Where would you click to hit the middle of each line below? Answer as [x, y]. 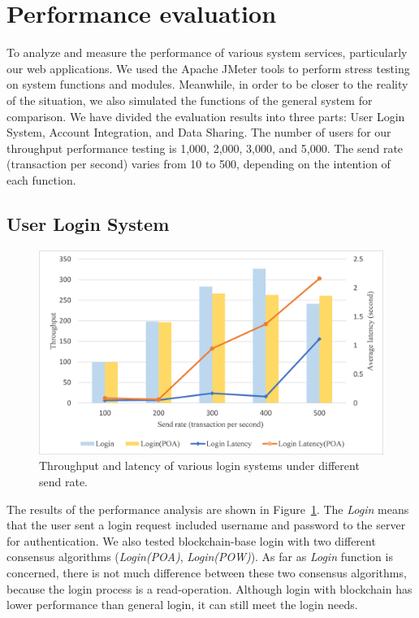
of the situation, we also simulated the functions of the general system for [190, 100]
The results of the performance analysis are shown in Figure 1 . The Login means [208, 509]
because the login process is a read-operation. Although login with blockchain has [209, 588]
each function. [41, 179]
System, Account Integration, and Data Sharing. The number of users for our [199, 132]
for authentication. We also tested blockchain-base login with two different [191, 540]
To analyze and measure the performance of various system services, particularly [207, 52]
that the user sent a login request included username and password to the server [206, 525]
